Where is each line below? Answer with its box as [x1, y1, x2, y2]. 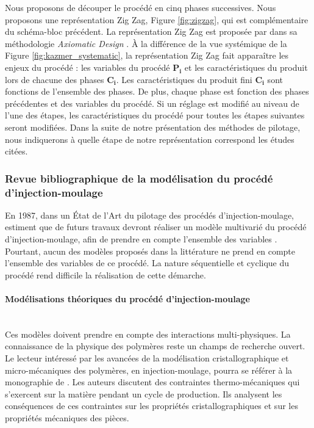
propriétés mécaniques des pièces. [5, 411, 129, 424]
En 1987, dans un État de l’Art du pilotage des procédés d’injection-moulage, [5, 208, 294, 221]
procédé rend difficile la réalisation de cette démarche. [5, 268, 206, 281]
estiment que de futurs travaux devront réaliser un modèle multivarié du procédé [5, 220, 307, 233]
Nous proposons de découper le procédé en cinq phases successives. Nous [5, 1, 276, 13]
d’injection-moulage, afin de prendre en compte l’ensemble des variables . [5, 233, 277, 245]
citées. [5, 145, 28, 158]
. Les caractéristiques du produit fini [116, 73, 252, 85]
